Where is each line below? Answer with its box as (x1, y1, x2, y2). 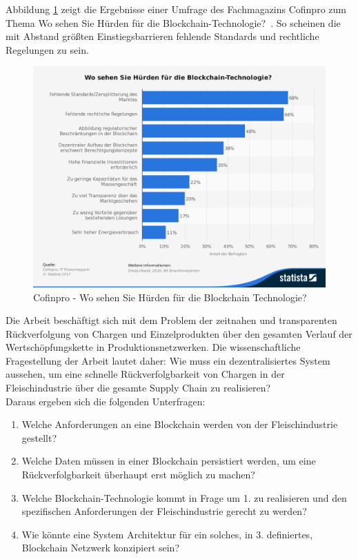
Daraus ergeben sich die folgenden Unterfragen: (6, 394, 206, 408)
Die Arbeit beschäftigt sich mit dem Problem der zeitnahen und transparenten (6, 313, 337, 327)
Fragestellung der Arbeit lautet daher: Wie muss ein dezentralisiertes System (6, 353, 330, 367)
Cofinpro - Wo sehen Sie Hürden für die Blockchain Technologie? (33, 289, 307, 304)
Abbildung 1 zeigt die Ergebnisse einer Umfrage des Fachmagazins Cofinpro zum (6, 2, 346, 16)
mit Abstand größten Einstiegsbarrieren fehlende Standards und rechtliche (6, 29, 319, 43)
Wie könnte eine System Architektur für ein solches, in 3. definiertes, (21, 527, 313, 541)
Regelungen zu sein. (6, 42, 89, 57)
